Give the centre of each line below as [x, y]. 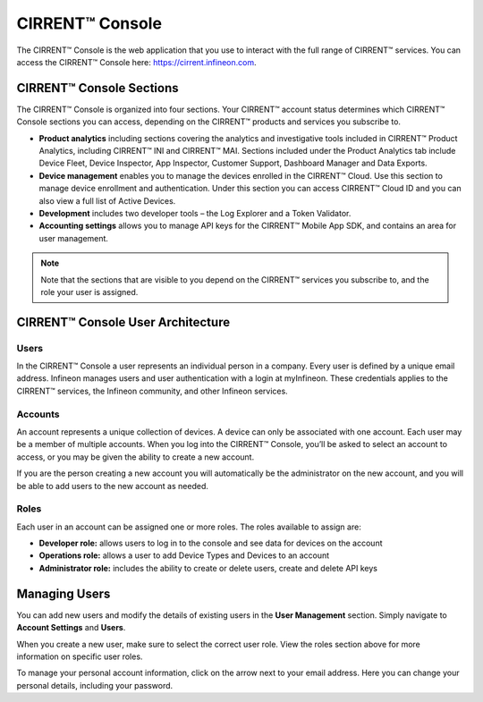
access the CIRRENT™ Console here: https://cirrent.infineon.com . [136, 62]
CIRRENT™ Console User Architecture [123, 322]
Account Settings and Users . [71, 628]
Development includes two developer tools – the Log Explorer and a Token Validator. [195, 213]
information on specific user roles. [80, 656]
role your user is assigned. [89, 292]
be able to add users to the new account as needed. [113, 486]
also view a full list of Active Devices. [107, 200]
